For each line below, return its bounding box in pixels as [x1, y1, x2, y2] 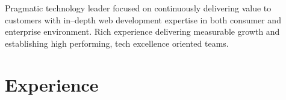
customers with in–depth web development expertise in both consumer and [5, 13, 281, 26]
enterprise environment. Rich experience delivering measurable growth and [5, 25, 280, 38]
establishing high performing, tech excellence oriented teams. [5, 37, 229, 49]
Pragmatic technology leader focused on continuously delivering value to [5, 2, 272, 14]
